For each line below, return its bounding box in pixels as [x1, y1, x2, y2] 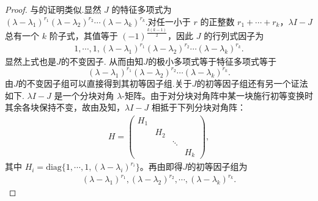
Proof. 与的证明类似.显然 [5, 3, 102, 15]
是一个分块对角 [54, 89, 114, 101]
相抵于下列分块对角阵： [151, 101, 246, 114]
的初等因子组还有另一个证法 [196, 76, 308, 89]
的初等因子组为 [187, 160, 248, 173]
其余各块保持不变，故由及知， [5, 101, 125, 114]
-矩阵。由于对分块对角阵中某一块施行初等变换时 [122, 89, 313, 101]
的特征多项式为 [111, 3, 172, 15]
